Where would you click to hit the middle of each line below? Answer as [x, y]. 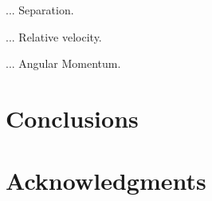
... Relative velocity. [54, 36]
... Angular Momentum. [63, 63]
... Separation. [40, 10]
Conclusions [72, 118]
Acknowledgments [106, 181]
